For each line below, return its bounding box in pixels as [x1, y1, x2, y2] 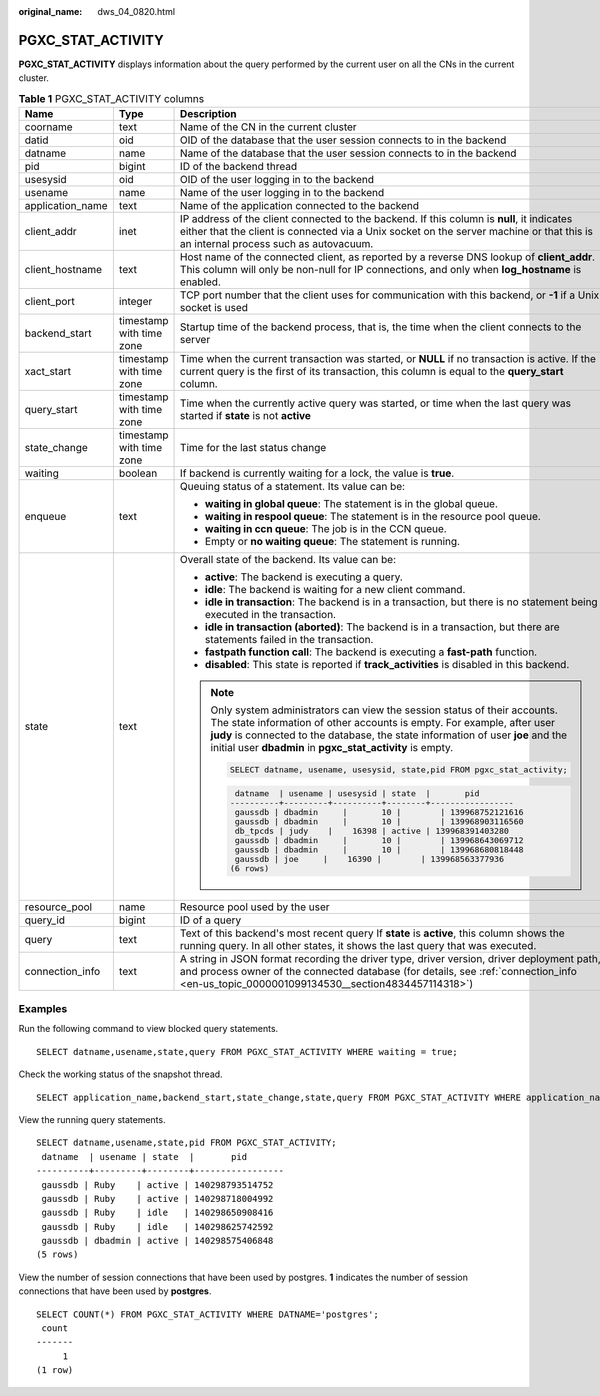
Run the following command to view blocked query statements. [18, 1023, 279, 1035]
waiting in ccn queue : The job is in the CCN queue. [205, 522, 447, 536]
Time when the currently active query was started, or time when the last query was [180, 396, 572, 410]
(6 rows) [229, 863, 270, 874]
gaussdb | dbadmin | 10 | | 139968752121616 [234, 806, 524, 817]
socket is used [180, 301, 249, 315]
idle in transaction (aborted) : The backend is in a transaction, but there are [205, 620, 560, 634]
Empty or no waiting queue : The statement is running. [205, 535, 460, 549]
